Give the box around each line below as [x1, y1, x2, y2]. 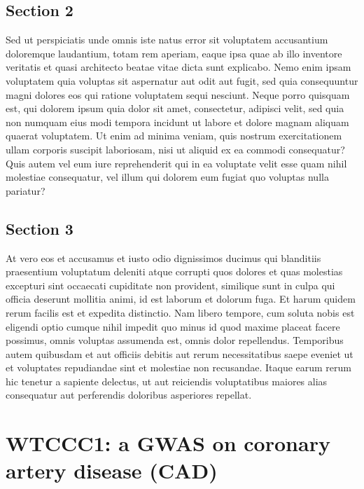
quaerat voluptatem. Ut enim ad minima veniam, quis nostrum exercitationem [6, 128, 342, 143]
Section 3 [6, 217, 73, 239]
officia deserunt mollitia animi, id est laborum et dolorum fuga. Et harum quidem [6, 291, 356, 306]
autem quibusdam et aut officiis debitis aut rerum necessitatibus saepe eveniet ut [6, 346, 353, 361]
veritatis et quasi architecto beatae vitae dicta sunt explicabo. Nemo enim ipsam [6, 60, 351, 74]
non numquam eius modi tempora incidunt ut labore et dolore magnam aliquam [6, 114, 349, 129]
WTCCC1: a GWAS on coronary [6, 429, 330, 457]
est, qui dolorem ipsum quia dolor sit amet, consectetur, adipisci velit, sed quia [6, 101, 344, 116]
